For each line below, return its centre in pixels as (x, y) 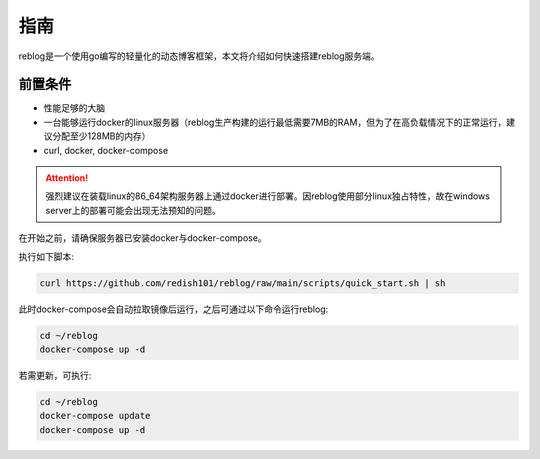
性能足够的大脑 (74, 108)
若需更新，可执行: (55, 375)
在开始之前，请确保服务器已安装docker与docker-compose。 (142, 238)
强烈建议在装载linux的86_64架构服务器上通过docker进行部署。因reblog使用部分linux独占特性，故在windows (267, 196)
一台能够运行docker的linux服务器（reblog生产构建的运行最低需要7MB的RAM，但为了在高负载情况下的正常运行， (275, 122)
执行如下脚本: (46, 256)
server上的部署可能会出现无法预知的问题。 (133, 210)
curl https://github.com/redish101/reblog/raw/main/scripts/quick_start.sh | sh (242, 283)
